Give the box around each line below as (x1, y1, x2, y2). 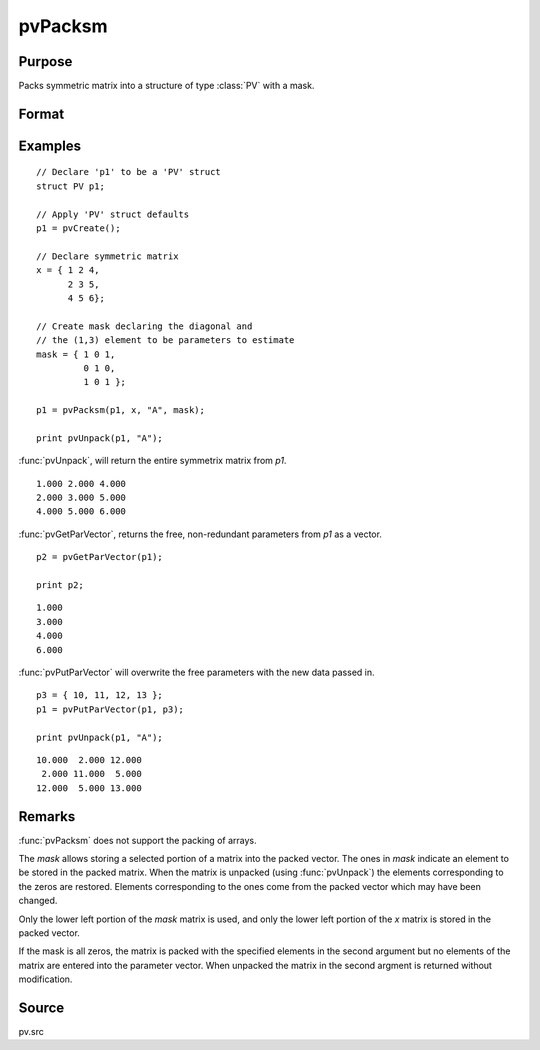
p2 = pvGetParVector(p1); (36, 551, 164, 563)
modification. (18, 973, 73, 985)
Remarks (18, 808, 76, 825)
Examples (18, 137, 82, 154)
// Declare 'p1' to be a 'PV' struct (36, 166, 222, 178)
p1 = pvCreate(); (36, 223, 121, 234)
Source (18, 999, 65, 1016)
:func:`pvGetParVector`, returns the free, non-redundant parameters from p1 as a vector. (18, 528, 382, 540)
